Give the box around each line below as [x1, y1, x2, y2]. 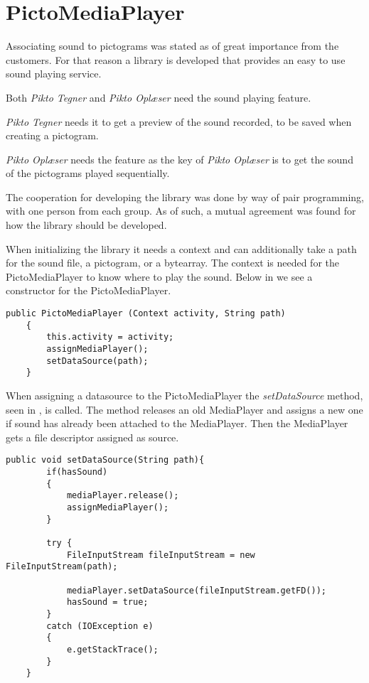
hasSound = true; [66, 597, 149, 608]
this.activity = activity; [46, 332, 174, 343]
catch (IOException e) [46, 620, 154, 631]
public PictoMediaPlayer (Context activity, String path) [6, 308, 286, 319]
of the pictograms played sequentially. [6, 166, 170, 181]
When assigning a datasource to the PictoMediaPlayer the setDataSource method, [6, 387, 363, 402]
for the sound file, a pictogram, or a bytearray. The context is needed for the [6, 255, 339, 270]
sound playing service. [6, 66, 102, 81]
